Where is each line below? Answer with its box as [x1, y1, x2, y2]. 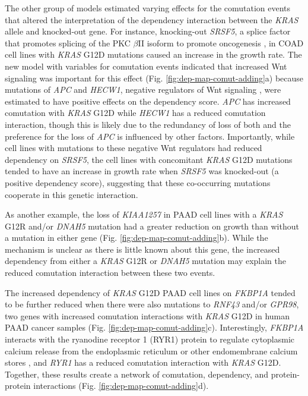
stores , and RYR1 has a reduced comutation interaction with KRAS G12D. [5, 356, 281, 369]
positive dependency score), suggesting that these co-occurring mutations [5, 176, 271, 188]
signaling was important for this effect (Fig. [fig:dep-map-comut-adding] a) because [5, 71, 304, 84]
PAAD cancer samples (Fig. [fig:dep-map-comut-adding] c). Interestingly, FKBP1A [5, 321, 304, 334]
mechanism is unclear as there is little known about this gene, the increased [5, 243, 280, 255]
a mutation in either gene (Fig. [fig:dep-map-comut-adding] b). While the [5, 231, 268, 244]
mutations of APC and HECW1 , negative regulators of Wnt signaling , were [5, 83, 281, 96]
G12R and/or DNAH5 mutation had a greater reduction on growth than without [5, 219, 299, 232]
